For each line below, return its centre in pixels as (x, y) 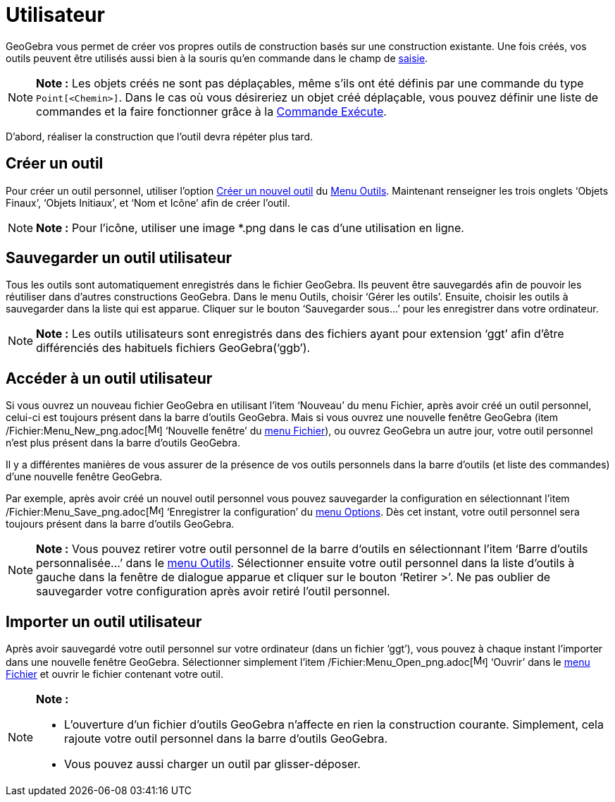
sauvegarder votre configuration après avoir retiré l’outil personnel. (213, 591)
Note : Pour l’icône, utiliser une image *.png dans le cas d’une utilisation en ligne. (250, 227)
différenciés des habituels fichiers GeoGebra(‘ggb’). (173, 348)
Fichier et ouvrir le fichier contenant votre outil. (114, 674)
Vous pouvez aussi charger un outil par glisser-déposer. (212, 764)
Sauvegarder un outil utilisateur (119, 258)
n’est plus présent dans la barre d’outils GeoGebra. (123, 443)
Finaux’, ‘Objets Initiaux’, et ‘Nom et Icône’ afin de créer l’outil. (148, 202)
